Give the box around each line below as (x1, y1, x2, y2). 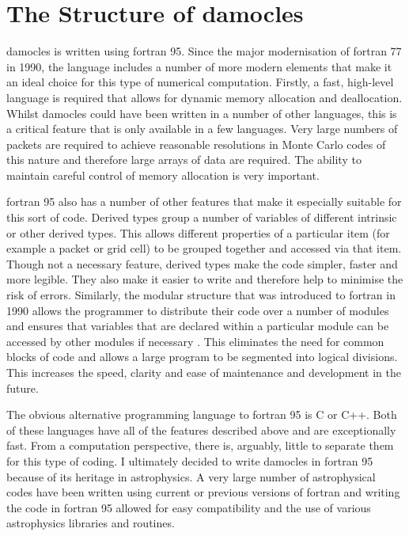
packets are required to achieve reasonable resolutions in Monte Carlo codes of (6, 135, 386, 152)
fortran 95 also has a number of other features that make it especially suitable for (6, 193, 402, 210)
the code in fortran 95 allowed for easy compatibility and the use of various (6, 499, 371, 515)
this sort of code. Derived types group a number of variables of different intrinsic (6, 209, 397, 226)
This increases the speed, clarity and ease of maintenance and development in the (6, 364, 401, 380)
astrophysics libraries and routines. (6, 515, 175, 531)
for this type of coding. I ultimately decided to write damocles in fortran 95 (6, 452, 373, 469)
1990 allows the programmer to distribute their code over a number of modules (6, 302, 389, 318)
